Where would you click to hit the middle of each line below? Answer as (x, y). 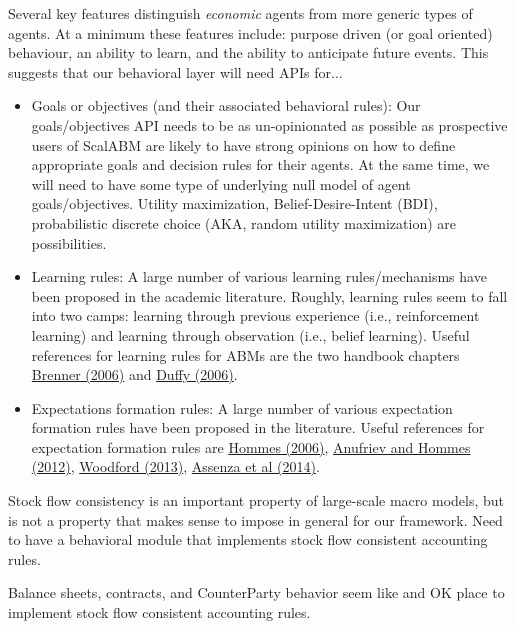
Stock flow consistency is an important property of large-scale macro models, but (256, 500)
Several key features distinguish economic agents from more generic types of (240, 13)
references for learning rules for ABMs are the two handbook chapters (245, 354)
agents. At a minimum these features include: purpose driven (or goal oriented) (250, 32)
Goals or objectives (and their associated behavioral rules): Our (226, 105)
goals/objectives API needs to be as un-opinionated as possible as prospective (269, 124)
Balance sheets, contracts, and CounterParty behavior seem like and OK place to (256, 592)
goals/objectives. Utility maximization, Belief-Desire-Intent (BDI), (234, 203)
